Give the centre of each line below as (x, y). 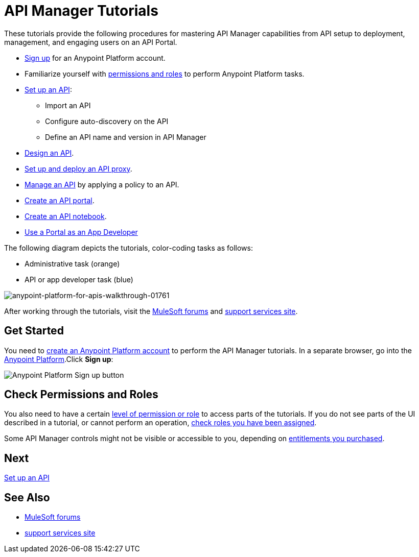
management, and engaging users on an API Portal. (91, 42)
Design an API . (49, 153)
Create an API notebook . (66, 216)
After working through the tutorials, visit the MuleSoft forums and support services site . (151, 311)
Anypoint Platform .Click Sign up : (59, 359)
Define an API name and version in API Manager (126, 137)
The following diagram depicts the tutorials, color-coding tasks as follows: (129, 248)
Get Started (34, 331)
